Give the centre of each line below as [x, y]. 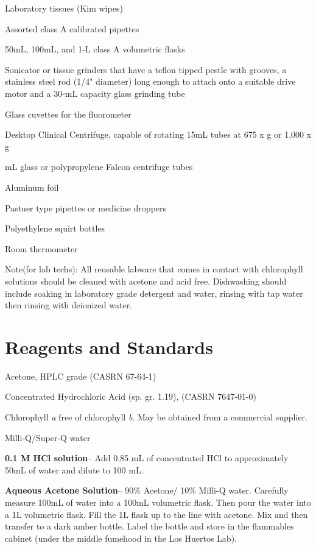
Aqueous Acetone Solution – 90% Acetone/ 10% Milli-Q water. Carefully [147, 490]
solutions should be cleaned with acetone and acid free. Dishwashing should [146, 281]
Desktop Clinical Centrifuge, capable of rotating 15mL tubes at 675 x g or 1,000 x [158, 134]
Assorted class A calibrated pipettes [72, 28]
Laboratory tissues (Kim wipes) [64, 8]
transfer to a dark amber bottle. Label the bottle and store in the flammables [149, 526]
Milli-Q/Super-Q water [48, 437]
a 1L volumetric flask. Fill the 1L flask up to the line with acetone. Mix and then [156, 514]
